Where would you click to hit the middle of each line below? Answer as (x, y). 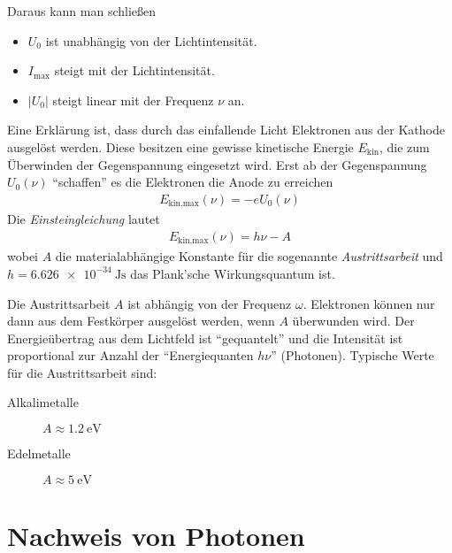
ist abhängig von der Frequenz (210, 303)
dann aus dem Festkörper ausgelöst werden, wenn (141, 321)
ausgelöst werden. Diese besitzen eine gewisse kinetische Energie (180, 146)
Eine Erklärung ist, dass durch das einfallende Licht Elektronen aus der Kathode (226, 130)
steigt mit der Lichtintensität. (134, 70)
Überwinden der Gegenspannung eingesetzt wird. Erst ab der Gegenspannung (217, 164)
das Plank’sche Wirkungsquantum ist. (233, 273)
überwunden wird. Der (353, 321)
